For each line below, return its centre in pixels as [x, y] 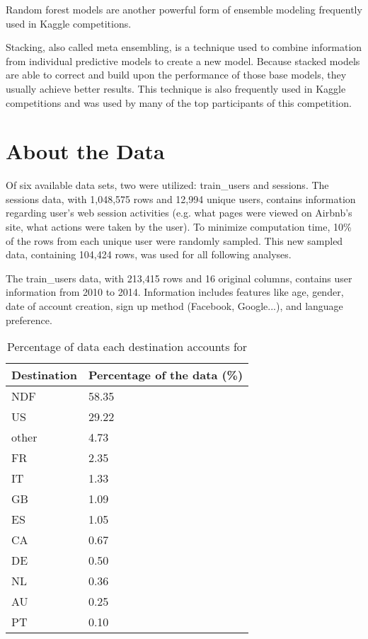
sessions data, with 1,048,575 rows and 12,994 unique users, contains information [181, 198]
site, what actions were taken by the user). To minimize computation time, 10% [179, 227]
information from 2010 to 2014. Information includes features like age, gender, [175, 292]
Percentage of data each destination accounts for [127, 347]
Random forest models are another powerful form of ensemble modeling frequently [184, 9]
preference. [29, 319]
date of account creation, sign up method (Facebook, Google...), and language [174, 306]
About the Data [85, 151]
